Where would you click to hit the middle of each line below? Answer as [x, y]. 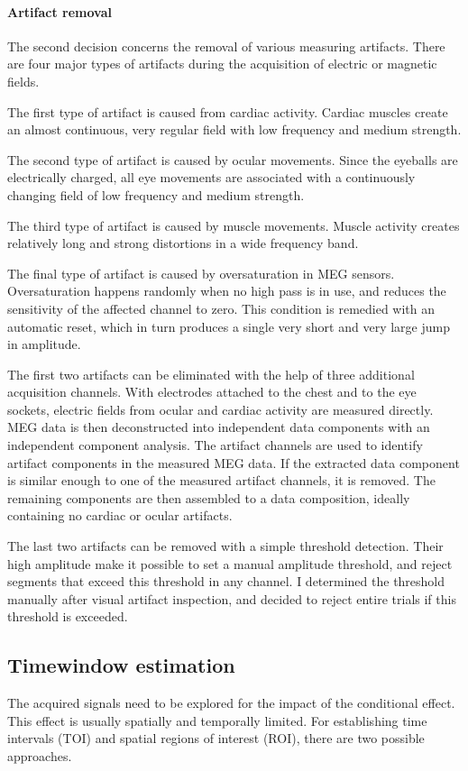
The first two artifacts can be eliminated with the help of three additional [211, 374]
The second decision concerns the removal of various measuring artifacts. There [226, 46]
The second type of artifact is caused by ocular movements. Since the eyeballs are [233, 159]
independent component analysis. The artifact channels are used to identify [215, 445]
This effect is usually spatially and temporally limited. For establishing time [217, 720]
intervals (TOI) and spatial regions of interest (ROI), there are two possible [216, 738]
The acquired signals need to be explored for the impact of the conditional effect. [231, 703]
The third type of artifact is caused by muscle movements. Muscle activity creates [234, 225]
